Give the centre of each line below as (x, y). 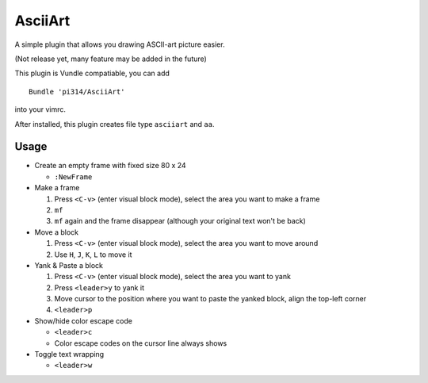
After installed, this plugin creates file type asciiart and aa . (115, 124)
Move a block (57, 232)
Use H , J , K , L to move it (93, 255)
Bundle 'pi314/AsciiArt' (77, 92)
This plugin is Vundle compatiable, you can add (92, 73)
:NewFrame (73, 177)
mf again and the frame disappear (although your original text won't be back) (180, 221)
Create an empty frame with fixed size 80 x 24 (110, 166)
